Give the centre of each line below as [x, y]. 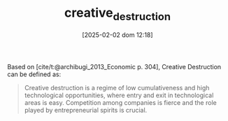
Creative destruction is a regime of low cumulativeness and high [117, 87]
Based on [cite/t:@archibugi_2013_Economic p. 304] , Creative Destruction [114, 66]
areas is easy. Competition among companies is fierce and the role [120, 102]
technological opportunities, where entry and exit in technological [119, 95]
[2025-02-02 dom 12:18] [117, 35]
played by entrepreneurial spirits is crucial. [86, 110]
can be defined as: [34, 74]
